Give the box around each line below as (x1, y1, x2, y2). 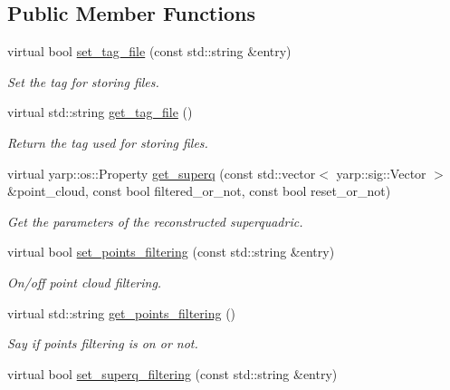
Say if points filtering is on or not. (7, 334, 198, 353)
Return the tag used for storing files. (7, 132, 208, 151)
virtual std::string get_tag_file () (7, 102, 193, 122)
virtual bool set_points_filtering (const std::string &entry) (7, 242, 335, 261)
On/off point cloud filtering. (7, 272, 162, 291)
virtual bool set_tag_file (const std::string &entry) (7, 42, 292, 61)
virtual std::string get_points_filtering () (7, 303, 236, 322)
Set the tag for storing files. (7, 72, 159, 91)
